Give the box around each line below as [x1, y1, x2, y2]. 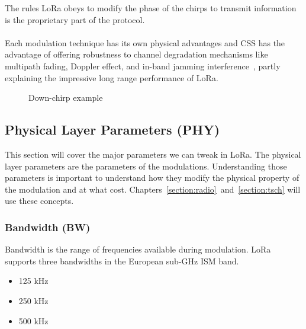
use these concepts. [5, 194, 74, 207]
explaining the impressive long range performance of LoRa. [5, 71, 218, 84]
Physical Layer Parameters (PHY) [5, 120, 220, 139]
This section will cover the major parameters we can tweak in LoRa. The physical [5, 148, 301, 160]
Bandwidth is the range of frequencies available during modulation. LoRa [5, 243, 271, 255]
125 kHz [18, 274, 49, 287]
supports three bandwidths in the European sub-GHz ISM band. [5, 254, 239, 267]
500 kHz [18, 314, 49, 327]
